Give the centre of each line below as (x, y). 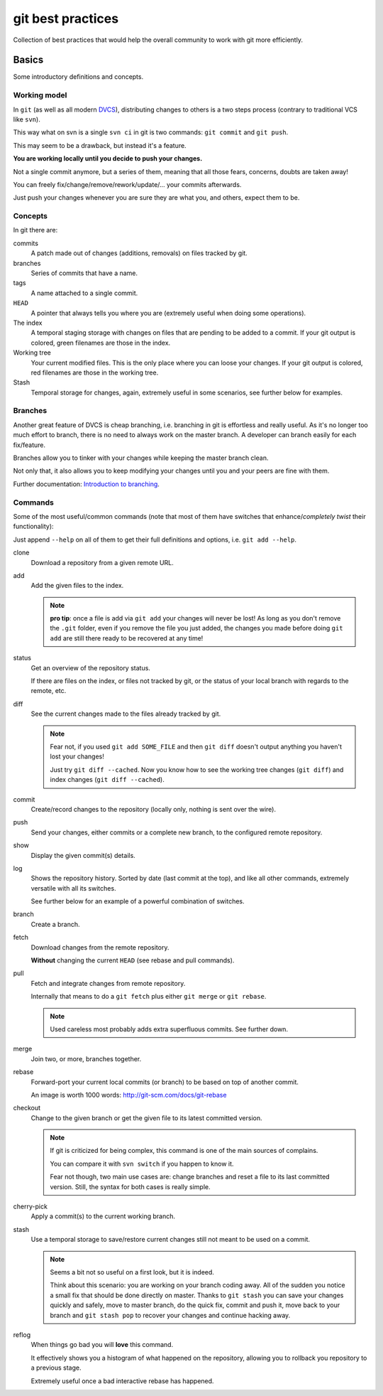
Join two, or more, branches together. (86, 1058)
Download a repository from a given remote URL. (102, 562)
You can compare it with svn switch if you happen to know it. (142, 1164)
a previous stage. (56, 1368)
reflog (22, 1335)
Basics (28, 60)
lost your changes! (77, 756)
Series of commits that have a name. (84, 273)
